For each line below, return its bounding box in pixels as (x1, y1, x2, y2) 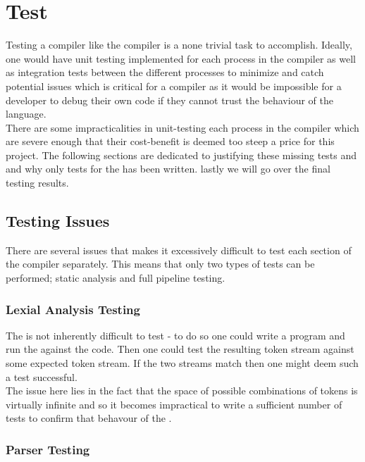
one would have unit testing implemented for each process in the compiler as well (6, 51, 356, 65)
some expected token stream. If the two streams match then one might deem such (6, 356, 359, 370)
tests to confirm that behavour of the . (6, 411, 172, 425)
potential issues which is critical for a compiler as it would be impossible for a (6, 78, 342, 93)
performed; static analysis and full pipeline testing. (6, 270, 225, 285)
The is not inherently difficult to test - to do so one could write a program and (6, 327, 345, 342)
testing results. (6, 175, 69, 190)
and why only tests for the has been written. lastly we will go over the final (6, 161, 330, 176)
